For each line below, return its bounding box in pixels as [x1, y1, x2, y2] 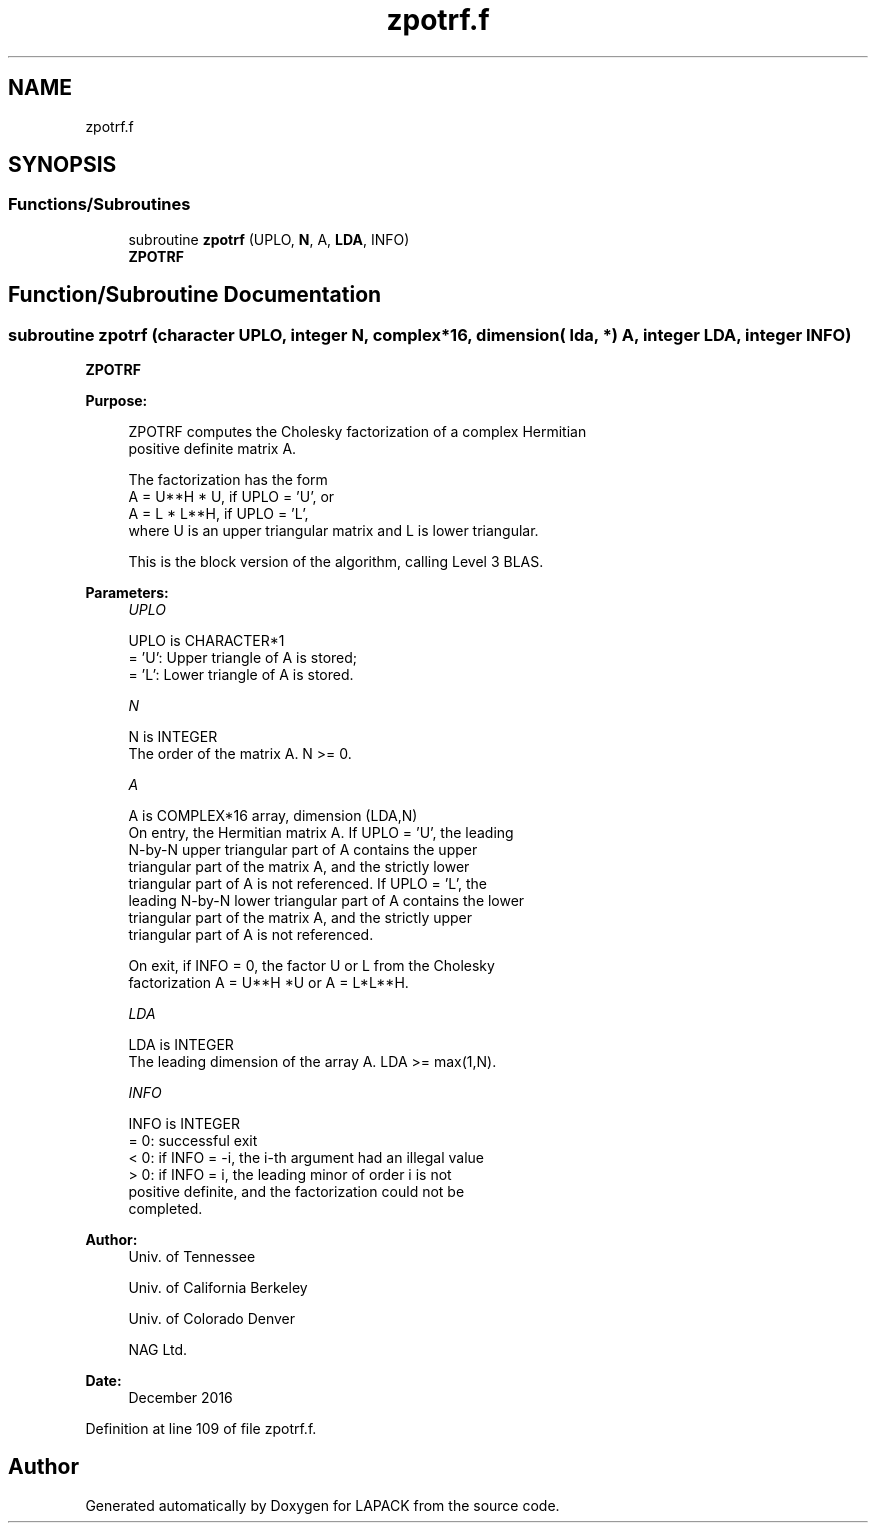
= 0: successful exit [128, 1132, 258, 1150]
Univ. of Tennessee [128, 1248, 256, 1266]
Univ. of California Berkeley [128, 1279, 308, 1297]
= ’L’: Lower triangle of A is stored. [128, 666, 354, 684]
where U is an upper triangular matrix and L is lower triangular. [128, 522, 539, 540]
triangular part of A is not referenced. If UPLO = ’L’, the [128, 875, 487, 893]
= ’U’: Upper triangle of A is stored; [128, 649, 358, 667]
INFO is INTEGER [128, 1115, 240, 1133]
